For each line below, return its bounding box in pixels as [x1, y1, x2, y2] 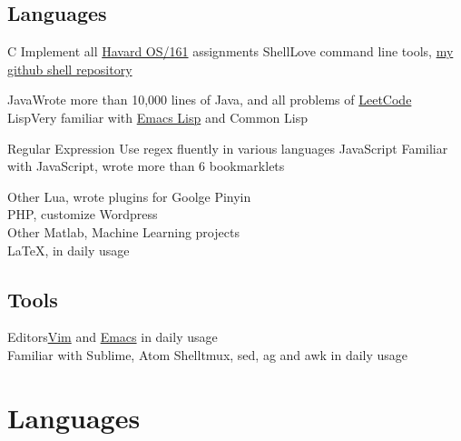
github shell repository [7, 59, 132, 78]
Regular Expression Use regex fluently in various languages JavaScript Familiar [7, 138, 448, 157]
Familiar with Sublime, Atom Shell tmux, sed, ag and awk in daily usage [7, 345, 408, 364]
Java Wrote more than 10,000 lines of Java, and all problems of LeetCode [7, 90, 412, 109]
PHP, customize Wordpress [7, 205, 158, 224]
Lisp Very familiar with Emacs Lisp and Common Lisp [7, 107, 308, 126]
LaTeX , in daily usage [7, 240, 130, 259]
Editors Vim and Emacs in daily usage [7, 327, 218, 346]
